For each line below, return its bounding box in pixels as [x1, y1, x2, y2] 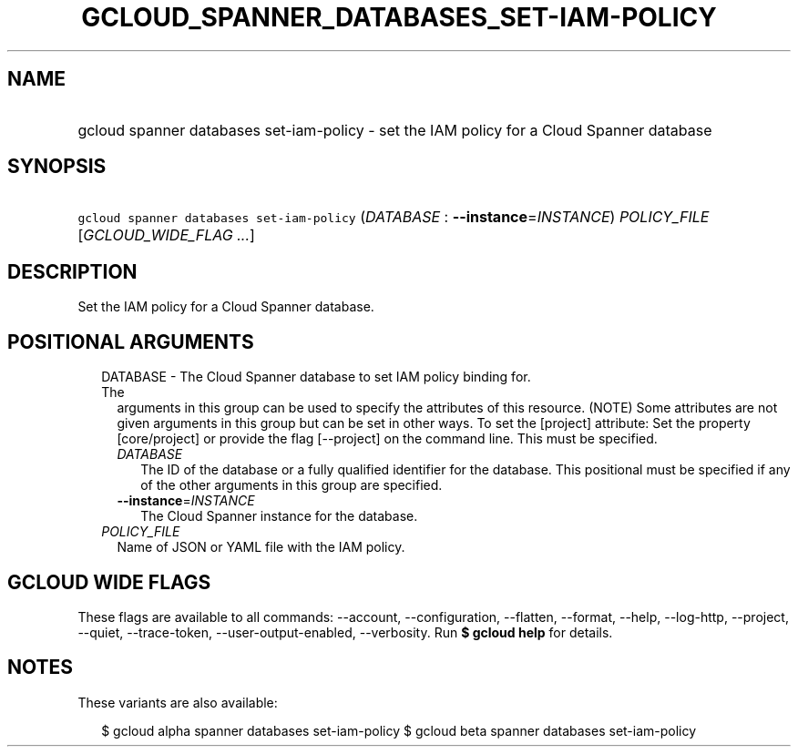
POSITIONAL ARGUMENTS [7, 330, 254, 353]
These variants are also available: [77, 694, 278, 710]
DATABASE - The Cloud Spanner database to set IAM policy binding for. [101, 369, 531, 385]
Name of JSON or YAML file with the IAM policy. [117, 539, 405, 555]
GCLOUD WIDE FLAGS [7, 570, 211, 594]
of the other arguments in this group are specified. [140, 477, 443, 494]
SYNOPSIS [7, 155, 107, 178]
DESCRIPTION [7, 260, 138, 283]
